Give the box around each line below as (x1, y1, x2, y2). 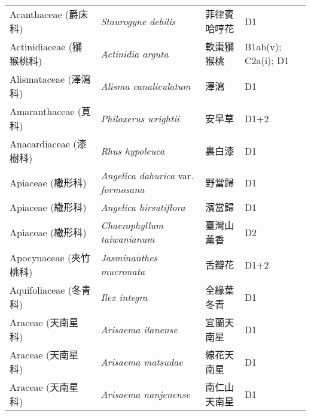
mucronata (100, 264, 145, 278)
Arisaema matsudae (100, 354, 183, 369)
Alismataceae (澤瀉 (10, 72, 91, 86)
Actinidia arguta (100, 46, 169, 61)
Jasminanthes (100, 251, 158, 264)
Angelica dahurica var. (100, 168, 194, 182)
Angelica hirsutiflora (100, 200, 185, 214)
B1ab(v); (244, 40, 282, 53)
